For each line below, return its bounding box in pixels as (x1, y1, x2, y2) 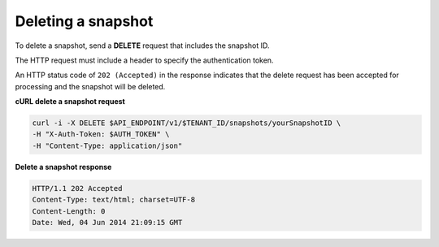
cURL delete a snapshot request (15, 97, 125, 106)
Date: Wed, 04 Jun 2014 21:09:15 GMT (32, 218, 183, 227)
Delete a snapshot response (15, 162, 112, 171)
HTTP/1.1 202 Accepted (32, 184, 123, 193)
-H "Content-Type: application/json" (32, 141, 183, 150)
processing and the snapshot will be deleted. (15, 81, 166, 91)
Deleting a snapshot (15, 12, 154, 30)
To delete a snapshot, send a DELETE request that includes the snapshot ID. (15, 41, 270, 50)
